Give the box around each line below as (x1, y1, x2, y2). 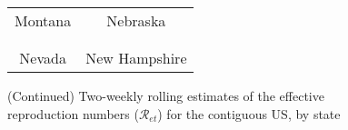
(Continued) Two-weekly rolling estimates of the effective (7, 86, 324, 105)
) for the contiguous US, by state (157, 104, 341, 123)
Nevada (19, 47, 66, 68)
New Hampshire (85, 47, 187, 68)
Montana (15, 10, 72, 31)
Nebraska (106, 10, 166, 31)
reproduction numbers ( (7, 104, 139, 123)
